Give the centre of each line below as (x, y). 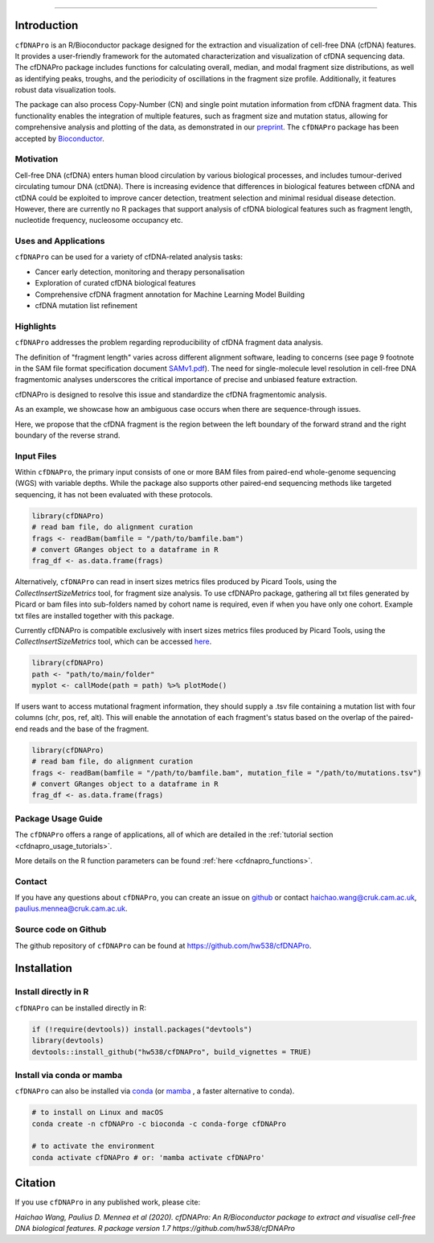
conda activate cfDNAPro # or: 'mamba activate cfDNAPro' (148, 1157)
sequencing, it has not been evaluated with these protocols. (114, 494)
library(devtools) (68, 1041)
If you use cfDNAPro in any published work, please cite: (108, 1202)
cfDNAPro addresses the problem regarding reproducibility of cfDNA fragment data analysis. (169, 343)
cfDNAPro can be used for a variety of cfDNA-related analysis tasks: (129, 257)
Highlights (35, 326)
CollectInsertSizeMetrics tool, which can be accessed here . (113, 642)
